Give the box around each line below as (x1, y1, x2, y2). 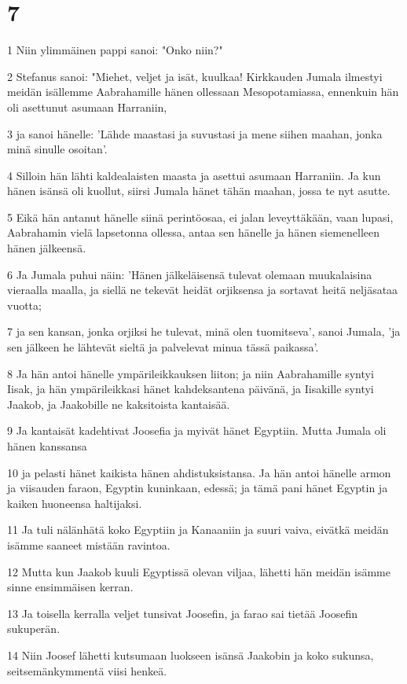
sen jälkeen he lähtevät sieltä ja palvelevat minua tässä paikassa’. (7, 339, 319, 355)
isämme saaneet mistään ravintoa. (7, 536, 170, 553)
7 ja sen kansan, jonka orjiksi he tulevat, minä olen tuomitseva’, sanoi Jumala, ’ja (7, 323, 401, 340)
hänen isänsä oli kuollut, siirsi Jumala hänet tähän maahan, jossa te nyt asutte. (7, 182, 390, 199)
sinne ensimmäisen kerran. (7, 579, 134, 595)
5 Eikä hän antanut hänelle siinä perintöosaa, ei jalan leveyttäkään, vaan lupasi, (7, 208, 394, 225)
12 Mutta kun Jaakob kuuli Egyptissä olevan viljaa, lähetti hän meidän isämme (7, 563, 390, 579)
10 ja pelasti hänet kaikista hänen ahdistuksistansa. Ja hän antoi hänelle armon (7, 464, 391, 480)
